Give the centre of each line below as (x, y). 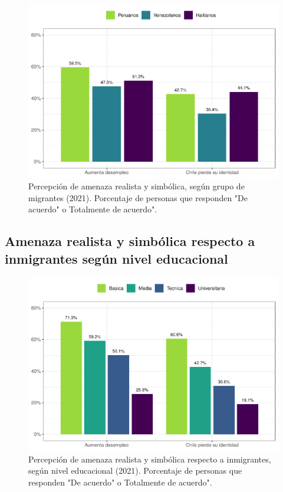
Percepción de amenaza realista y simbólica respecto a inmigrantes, (150, 459)
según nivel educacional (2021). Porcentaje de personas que (135, 470)
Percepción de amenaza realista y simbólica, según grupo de (136, 186)
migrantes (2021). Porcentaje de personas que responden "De (138, 197)
